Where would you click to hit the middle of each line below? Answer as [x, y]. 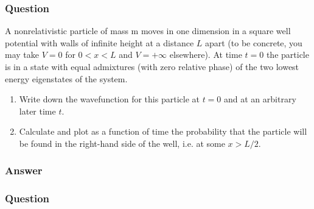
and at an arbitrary [260, 99]
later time [37, 111]
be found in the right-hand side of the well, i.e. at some [122, 143]
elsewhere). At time [206, 55]
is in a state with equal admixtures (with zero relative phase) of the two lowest [152, 66]
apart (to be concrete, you [253, 42]
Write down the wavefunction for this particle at [109, 99]
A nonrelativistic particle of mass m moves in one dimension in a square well [148, 31]
